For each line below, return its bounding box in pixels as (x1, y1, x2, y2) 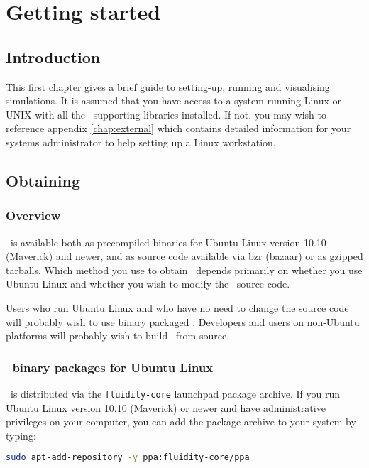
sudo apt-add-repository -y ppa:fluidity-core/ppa (6, 452, 250, 463)
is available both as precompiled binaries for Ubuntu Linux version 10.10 (10, 234, 326, 249)
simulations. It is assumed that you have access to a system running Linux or (6, 93, 342, 108)
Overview (6, 207, 61, 224)
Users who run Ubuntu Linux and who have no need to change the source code (6, 300, 349, 315)
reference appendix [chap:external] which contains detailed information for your (6, 121, 351, 136)
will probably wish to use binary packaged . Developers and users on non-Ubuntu (6, 314, 360, 329)
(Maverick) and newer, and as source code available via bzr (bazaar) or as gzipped (6, 249, 363, 263)
